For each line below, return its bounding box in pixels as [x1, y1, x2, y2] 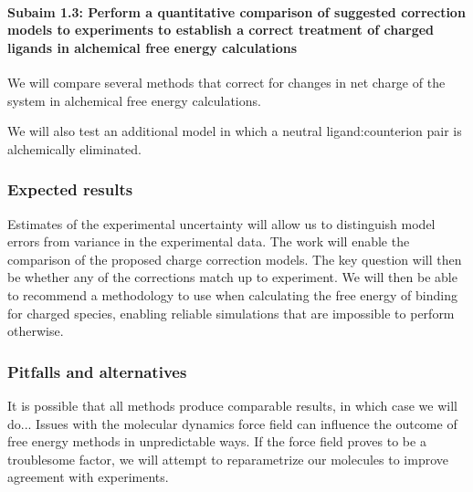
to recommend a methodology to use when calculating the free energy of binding [7, 285, 457, 304]
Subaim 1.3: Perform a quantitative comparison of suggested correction [7, 2, 466, 21]
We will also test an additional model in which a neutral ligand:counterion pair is [7, 121, 462, 141]
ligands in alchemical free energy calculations [7, 37, 298, 57]
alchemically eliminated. [7, 139, 142, 158]
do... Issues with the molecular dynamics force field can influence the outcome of [7, 413, 457, 433]
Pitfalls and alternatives [7, 360, 187, 382]
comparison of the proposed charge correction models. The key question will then [7, 249, 462, 268]
